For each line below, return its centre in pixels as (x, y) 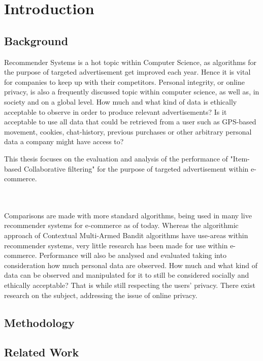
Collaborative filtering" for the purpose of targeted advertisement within (136, 168)
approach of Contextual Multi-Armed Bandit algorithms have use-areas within (126, 235)
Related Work (42, 352)
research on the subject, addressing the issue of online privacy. (101, 295)
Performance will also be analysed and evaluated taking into (133, 255)
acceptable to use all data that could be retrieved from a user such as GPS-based (130, 122)
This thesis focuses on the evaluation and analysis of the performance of (116, 158)
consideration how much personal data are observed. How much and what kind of (131, 265)
